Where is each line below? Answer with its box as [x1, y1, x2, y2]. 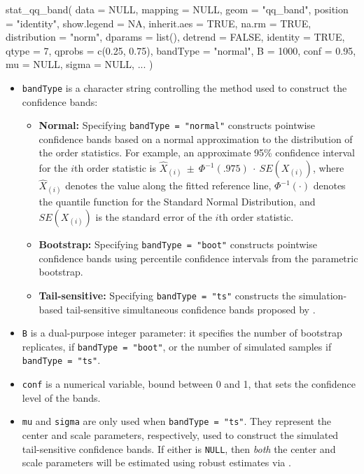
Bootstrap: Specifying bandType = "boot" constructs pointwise [38, 237, 317, 252]
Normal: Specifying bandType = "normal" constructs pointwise [38, 118, 316, 133]
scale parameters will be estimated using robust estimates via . [22, 455, 291, 470]
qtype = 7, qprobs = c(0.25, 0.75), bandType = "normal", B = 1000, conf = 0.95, [6, 43, 356, 57]
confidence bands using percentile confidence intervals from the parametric [38, 250, 358, 265]
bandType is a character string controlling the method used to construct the [22, 80, 347, 95]
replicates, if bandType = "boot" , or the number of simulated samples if [22, 339, 332, 353]
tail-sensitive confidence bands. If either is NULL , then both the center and [22, 441, 336, 456]
